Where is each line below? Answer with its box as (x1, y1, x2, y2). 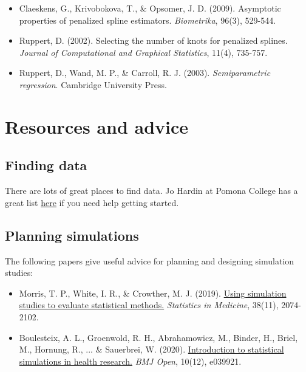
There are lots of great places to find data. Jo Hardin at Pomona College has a (5, 184, 298, 197)
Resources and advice (5, 114, 189, 139)
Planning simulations (5, 226, 139, 244)
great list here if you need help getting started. (5, 196, 179, 208)
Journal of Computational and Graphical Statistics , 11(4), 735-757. (19, 46, 268, 58)
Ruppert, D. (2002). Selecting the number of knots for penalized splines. (19, 34, 288, 47)
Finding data (5, 156, 87, 174)
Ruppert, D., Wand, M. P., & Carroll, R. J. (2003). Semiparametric (19, 66, 271, 79)
